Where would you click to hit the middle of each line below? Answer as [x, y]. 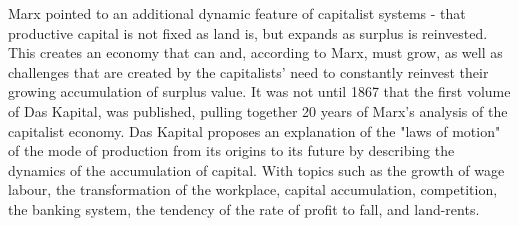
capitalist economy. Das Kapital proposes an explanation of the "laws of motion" [254, 130]
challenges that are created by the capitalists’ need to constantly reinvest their [248, 71]
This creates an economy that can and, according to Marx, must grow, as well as [255, 52]
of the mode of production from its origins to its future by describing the [231, 150]
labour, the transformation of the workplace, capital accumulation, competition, [253, 189]
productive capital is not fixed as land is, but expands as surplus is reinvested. [248, 32]
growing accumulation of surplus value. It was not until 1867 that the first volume [259, 91]
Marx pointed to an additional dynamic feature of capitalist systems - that [237, 13]
